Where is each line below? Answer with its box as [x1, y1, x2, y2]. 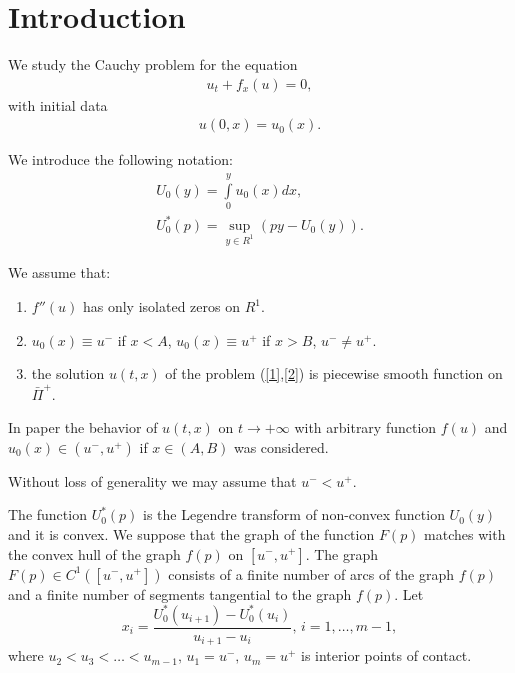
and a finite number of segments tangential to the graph [8, 583, 352, 604]
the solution [31, 363, 105, 384]
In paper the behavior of [8, 417, 158, 438]
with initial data [8, 94, 108, 115]
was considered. [233, 436, 329, 457]
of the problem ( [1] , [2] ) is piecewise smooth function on [165, 363, 503, 384]
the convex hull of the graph [8, 543, 181, 564]
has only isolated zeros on [82, 296, 240, 317]
